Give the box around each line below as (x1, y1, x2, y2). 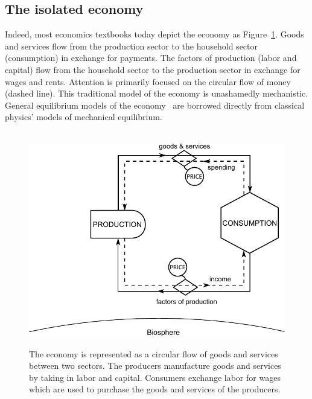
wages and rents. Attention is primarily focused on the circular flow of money (5, 75, 291, 88)
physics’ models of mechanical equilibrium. (5, 110, 162, 123)
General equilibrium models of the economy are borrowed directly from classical (5, 98, 305, 111)
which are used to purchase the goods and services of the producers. (29, 383, 281, 395)
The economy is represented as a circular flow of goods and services (29, 347, 278, 360)
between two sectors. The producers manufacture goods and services (29, 359, 281, 372)
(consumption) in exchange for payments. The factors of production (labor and (5, 51, 297, 64)
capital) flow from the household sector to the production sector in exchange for (5, 63, 301, 75)
